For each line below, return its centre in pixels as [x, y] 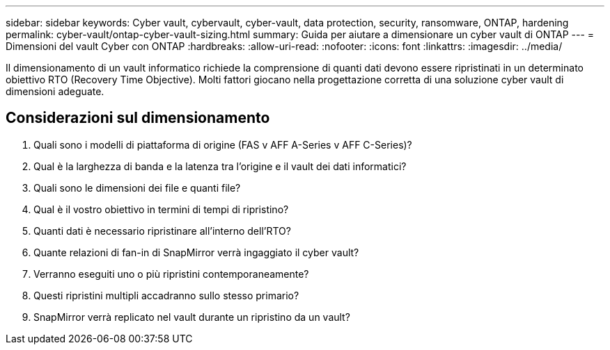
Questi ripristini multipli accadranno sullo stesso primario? [166, 295]
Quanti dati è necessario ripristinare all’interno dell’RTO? [162, 231]
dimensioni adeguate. [55, 91]
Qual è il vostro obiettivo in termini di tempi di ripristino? [161, 209]
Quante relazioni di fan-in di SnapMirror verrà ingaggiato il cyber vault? [196, 252]
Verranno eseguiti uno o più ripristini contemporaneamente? [171, 274]
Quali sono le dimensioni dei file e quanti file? [137, 187]
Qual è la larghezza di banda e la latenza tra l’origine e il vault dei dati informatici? [220, 166]
